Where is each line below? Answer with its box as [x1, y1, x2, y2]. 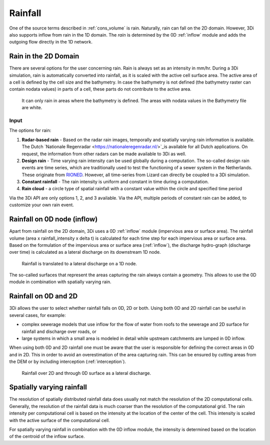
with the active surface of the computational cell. [9, 417, 110, 423]
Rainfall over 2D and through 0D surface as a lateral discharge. [21, 370, 151, 376]
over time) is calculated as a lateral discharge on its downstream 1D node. [9, 249, 161, 255]
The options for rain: [9, 128, 51, 134]
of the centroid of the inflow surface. [9, 433, 85, 439]
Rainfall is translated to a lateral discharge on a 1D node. [21, 260, 137, 266]
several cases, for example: [9, 312, 66, 318]
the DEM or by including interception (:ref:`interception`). [9, 358, 126, 365]
